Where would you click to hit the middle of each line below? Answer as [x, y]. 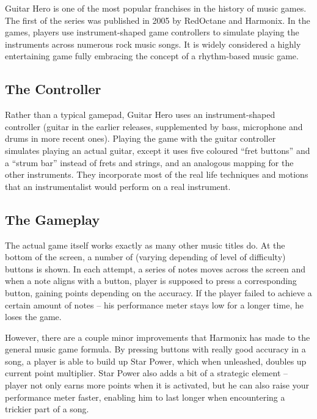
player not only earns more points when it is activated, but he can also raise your [157, 385]
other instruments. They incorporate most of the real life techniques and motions [157, 174]
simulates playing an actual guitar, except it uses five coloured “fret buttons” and [158, 150]
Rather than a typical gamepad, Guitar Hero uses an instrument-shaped [140, 115]
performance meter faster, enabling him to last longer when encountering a [145, 397]
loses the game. [33, 317]
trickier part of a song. [47, 409]
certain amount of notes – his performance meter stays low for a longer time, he [154, 304]
